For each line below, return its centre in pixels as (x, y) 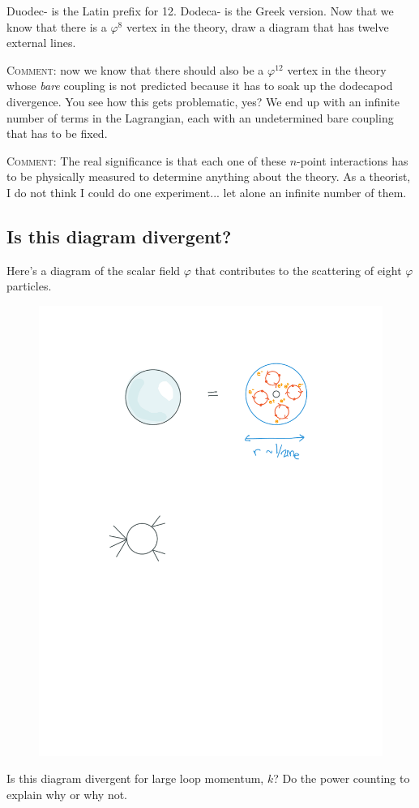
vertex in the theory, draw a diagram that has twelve (257, 26)
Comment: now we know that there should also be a (135, 69)
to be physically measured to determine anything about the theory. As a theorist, (209, 176)
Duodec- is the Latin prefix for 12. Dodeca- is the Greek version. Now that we (200, 11)
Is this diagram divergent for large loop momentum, (135, 778)
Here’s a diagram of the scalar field (94, 270)
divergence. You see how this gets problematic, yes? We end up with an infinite (203, 101)
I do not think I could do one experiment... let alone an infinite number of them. (207, 192)
